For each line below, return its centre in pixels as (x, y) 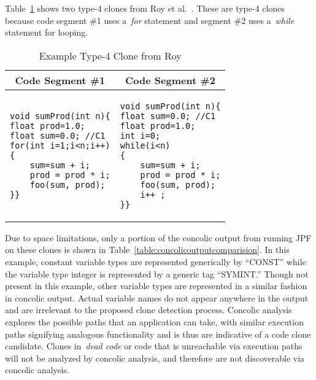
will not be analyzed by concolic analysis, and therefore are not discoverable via (155, 358)
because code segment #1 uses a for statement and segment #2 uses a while (150, 20)
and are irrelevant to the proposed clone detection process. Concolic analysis (148, 310)
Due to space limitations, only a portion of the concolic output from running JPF (158, 237)
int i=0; (140, 135)
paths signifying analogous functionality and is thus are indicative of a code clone (158, 334)
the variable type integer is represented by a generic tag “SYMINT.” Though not (157, 273)
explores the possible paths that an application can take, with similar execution (154, 321)
